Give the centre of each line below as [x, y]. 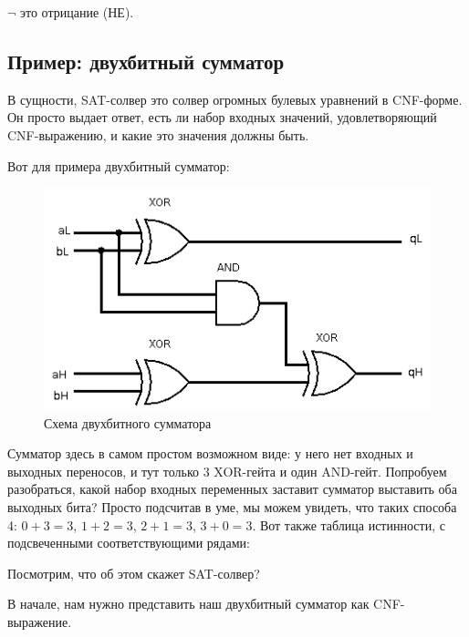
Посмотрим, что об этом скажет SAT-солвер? [134, 573]
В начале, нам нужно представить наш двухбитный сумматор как [188, 604]
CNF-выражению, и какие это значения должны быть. [158, 134]
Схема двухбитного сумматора [128, 422]
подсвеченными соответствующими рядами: [129, 543]
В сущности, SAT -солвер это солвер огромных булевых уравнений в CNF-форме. [235, 99]
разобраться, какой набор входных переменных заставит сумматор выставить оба [232, 489]
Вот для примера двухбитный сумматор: [119, 165]
